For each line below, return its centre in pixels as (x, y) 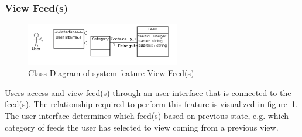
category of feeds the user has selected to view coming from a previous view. (142, 127)
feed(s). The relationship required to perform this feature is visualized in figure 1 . (151, 104)
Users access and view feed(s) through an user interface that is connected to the (148, 92)
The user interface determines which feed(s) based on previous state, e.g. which (147, 116)
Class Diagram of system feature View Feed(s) (111, 73)
